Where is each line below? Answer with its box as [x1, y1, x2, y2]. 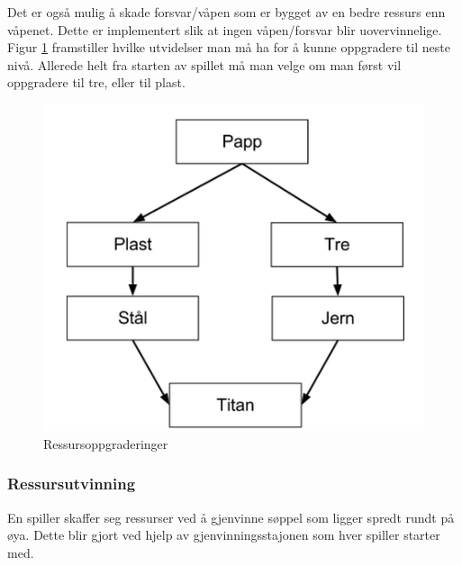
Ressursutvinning [7, 472, 136, 495]
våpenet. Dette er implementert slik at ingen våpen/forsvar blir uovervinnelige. [7, 20, 442, 39]
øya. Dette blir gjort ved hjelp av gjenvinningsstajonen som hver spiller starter [7, 525, 440, 544]
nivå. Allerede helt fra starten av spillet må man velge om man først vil [7, 55, 402, 74]
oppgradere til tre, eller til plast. [7, 73, 186, 92]
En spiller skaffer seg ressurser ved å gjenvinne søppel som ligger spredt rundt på [7, 507, 455, 526]
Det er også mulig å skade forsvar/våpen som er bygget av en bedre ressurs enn [7, 3, 446, 21]
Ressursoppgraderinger [43, 434, 168, 453]
